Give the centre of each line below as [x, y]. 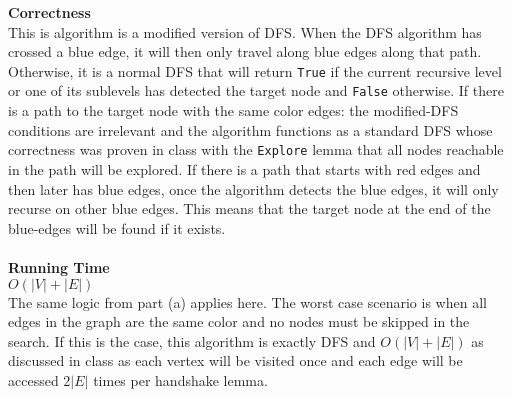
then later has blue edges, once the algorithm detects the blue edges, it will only [253, 188]
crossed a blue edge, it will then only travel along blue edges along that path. [245, 51]
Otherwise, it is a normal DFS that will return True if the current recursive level [255, 70]
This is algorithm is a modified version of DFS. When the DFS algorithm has [245, 31]
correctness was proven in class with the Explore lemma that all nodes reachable [256, 149]
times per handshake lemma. [180, 379]
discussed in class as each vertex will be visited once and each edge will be [235, 360]
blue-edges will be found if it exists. [117, 227]
